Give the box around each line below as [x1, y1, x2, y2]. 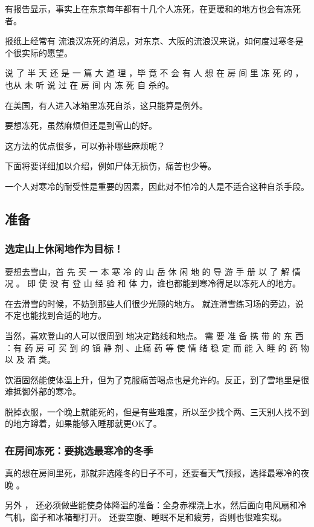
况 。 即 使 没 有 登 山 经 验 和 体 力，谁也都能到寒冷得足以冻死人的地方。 [5, 277, 301, 289]
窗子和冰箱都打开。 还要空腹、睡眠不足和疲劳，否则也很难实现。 [30, 511, 287, 523]
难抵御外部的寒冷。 [5, 385, 81, 398]
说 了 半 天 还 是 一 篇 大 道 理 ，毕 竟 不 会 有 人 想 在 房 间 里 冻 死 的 [5, 66, 292, 79]
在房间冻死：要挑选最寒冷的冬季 [5, 442, 153, 457]
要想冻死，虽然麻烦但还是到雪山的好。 [5, 119, 157, 132]
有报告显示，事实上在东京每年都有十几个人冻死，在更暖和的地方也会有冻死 [5, 2, 301, 15]
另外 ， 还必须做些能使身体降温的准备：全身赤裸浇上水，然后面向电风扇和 [5, 499, 298, 511]
